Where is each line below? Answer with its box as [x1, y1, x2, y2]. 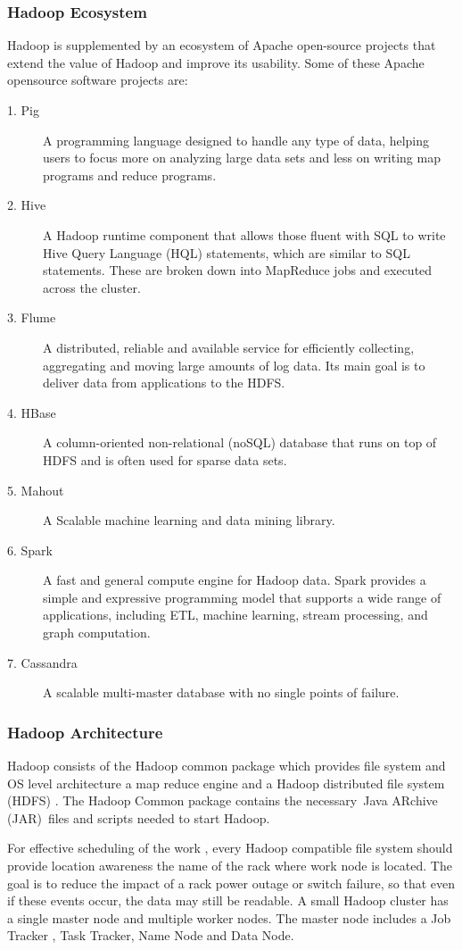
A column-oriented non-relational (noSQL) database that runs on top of [43, 433, 437, 452]
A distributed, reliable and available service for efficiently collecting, [43, 337, 415, 356]
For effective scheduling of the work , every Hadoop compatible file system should [7, 838, 453, 857]
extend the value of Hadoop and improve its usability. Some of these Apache [7, 53, 425, 71]
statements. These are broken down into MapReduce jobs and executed [43, 261, 433, 279]
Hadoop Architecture [7, 721, 163, 743]
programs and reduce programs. [43, 165, 217, 184]
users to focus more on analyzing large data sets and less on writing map [43, 148, 441, 167]
